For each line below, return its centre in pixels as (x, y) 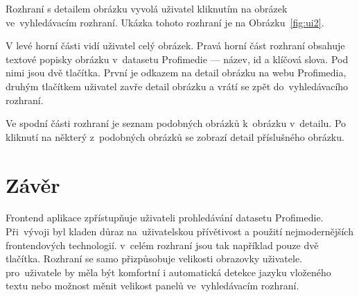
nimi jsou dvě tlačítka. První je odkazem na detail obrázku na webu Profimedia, (176, 73)
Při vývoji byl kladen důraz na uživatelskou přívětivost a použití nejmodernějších (179, 231)
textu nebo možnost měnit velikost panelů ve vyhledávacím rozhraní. (152, 286)
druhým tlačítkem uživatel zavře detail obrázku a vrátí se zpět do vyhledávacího (177, 86)
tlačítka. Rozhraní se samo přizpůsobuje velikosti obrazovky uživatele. (154, 258)
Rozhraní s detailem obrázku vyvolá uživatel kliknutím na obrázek (147, 8)
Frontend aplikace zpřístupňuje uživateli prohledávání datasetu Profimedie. (165, 218)
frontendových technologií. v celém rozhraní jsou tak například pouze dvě (162, 245)
